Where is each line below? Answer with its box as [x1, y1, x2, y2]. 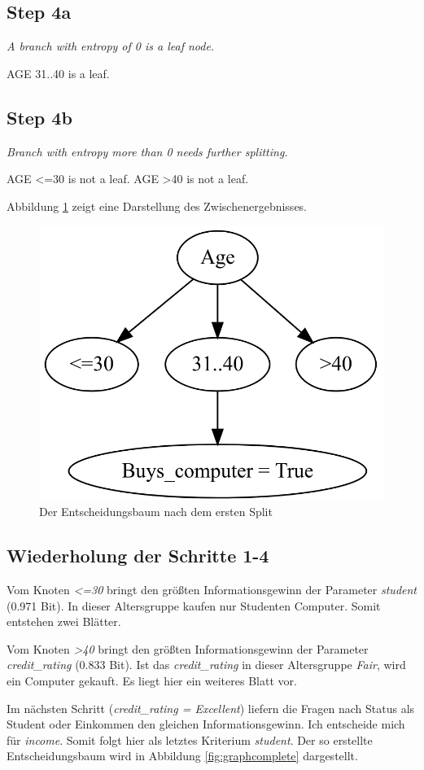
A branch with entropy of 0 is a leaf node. [7, 37, 215, 55]
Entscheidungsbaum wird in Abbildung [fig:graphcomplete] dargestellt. [7, 747, 358, 764]
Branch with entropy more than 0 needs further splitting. [7, 142, 288, 160]
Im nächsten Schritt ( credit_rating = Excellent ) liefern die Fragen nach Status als [7, 699, 415, 716]
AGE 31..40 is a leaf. [7, 64, 110, 81]
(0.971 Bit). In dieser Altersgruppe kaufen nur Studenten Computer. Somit [7, 597, 381, 614]
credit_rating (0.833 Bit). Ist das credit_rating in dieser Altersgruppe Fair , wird [7, 656, 406, 673]
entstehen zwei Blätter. [7, 613, 121, 630]
